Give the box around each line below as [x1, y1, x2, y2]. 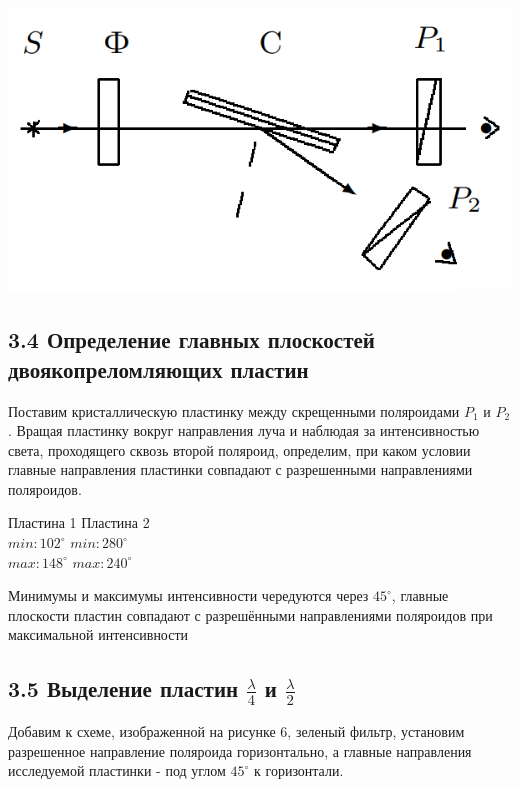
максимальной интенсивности [8, 624, 189, 645]
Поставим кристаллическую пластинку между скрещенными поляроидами [8, 400, 460, 421]
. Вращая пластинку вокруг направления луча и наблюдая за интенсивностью [8, 420, 480, 441]
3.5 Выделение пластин [8, 673, 239, 704]
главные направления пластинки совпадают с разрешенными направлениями [8, 459, 473, 480]
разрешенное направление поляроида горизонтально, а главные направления [8, 740, 472, 761]
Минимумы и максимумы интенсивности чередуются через [8, 585, 369, 606]
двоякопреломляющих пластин [8, 353, 309, 384]
